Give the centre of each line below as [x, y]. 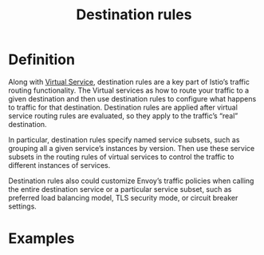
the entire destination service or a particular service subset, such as [120, 189]
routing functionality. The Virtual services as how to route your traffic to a [129, 90]
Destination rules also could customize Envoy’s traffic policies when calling [131, 181]
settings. [23, 206]
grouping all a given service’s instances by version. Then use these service [132, 148]
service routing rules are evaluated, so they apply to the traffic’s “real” [123, 116]
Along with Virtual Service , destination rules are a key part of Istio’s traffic [129, 82]
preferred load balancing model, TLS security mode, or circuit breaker [123, 197]
